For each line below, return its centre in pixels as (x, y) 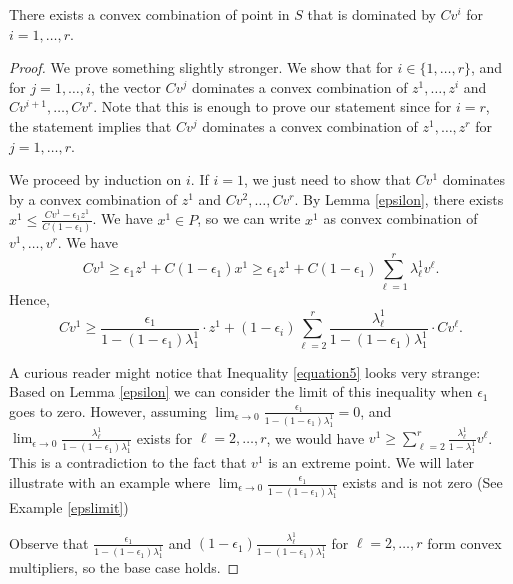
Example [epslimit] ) (69, 506)
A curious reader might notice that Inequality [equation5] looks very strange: (245, 371)
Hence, (29, 298)
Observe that (49, 542)
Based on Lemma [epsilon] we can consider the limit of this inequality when (241, 391)
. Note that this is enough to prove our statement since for (272, 106)
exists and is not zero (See (422, 482)
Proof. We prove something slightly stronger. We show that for (201, 67)
